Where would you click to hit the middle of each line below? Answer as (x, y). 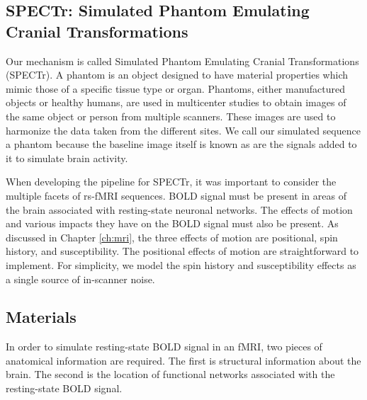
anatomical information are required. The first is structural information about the (183, 360)
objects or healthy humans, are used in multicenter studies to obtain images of (176, 102)
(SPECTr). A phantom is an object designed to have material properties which (177, 75)
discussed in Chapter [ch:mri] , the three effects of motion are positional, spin (172, 237)
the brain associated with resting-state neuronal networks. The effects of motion (179, 209)
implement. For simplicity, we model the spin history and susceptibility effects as (181, 264)
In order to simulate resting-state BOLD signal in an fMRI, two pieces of (164, 347)
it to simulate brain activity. (67, 158)
